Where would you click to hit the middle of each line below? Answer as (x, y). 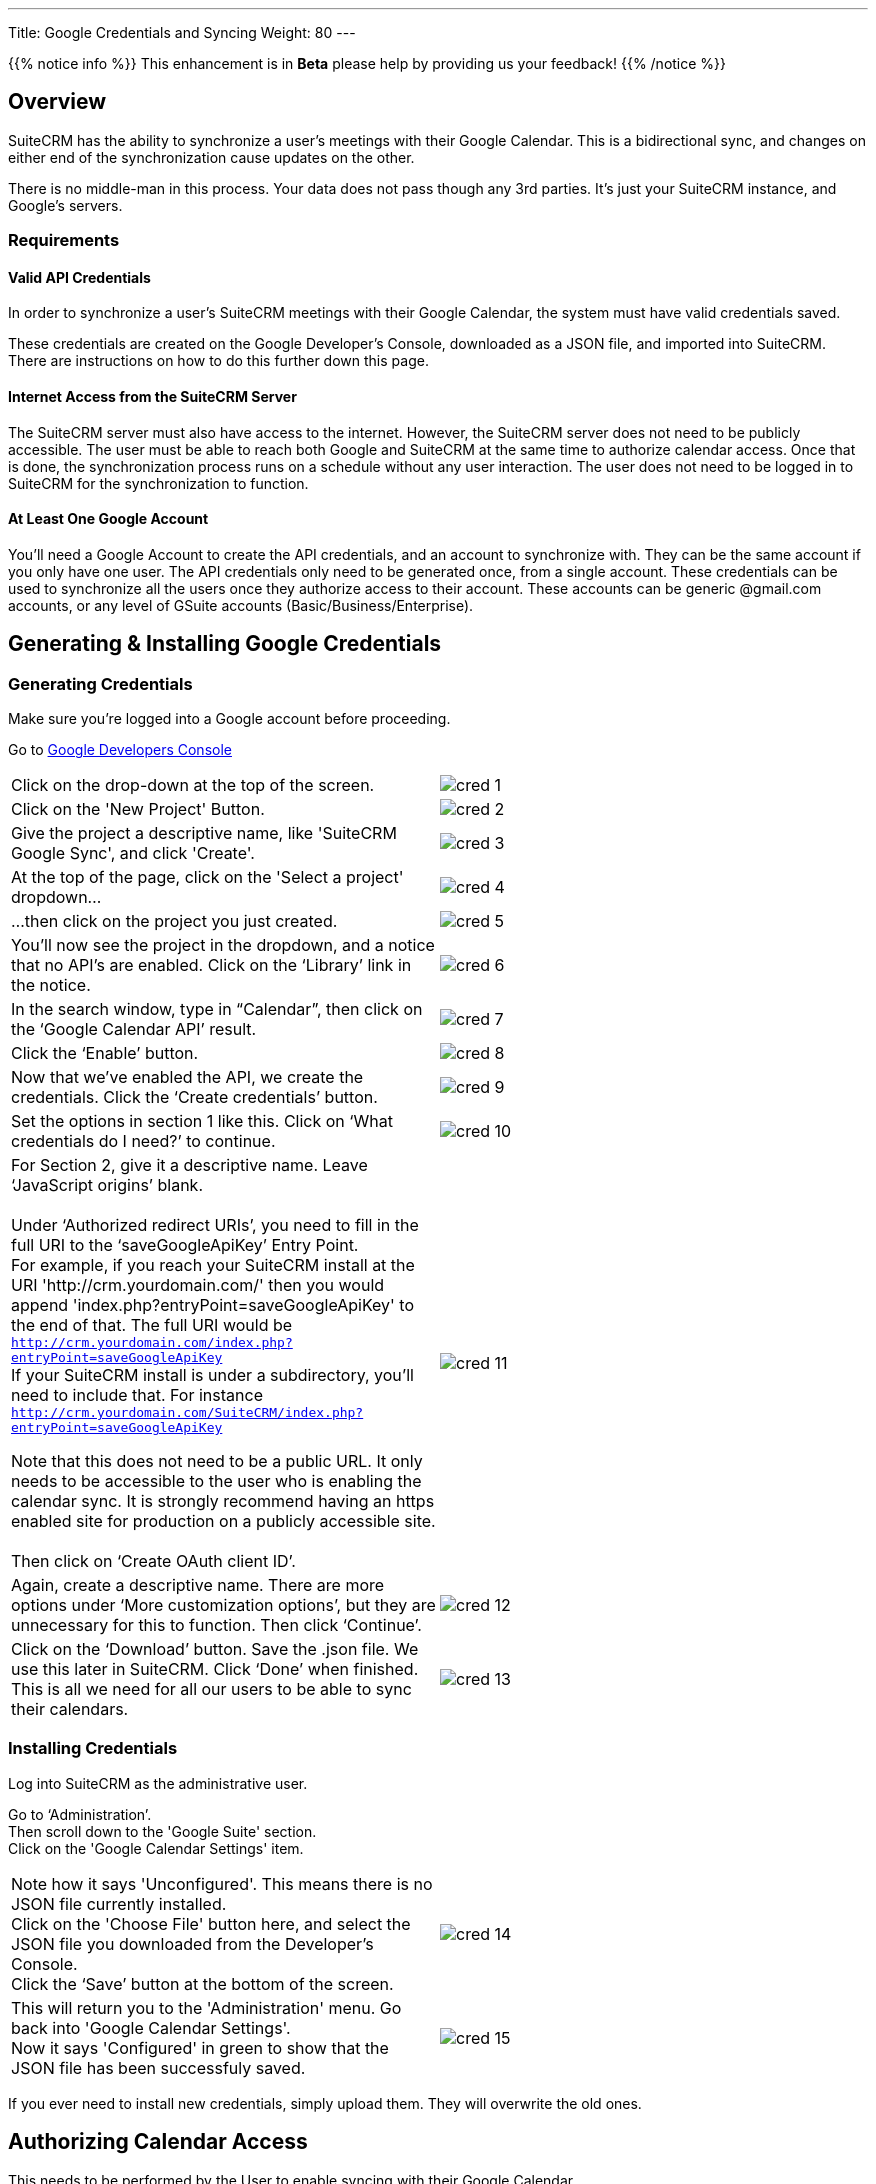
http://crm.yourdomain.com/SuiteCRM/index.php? (187, 1413)
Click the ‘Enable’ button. (105, 1053)
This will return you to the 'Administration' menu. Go (206, 2007)
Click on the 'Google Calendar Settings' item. (156, 1848)
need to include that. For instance (137, 1395)
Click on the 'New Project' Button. (138, 809)
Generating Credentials (100, 683)
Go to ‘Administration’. (80, 1814)
